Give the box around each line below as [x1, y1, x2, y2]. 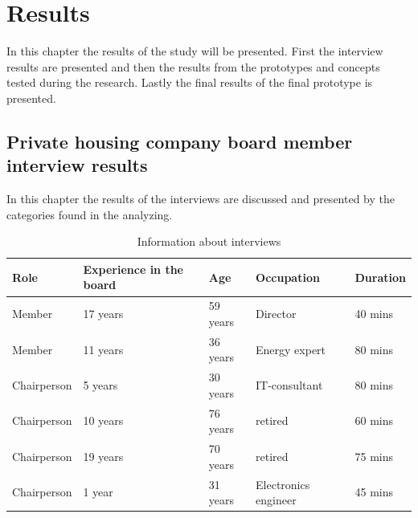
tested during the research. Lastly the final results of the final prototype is [6, 74, 373, 91]
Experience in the [83, 260, 183, 277]
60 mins [354, 412, 394, 429]
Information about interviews [137, 233, 281, 250]
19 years [83, 447, 124, 464]
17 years [83, 305, 124, 322]
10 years [83, 412, 124, 429]
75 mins [354, 447, 394, 464]
